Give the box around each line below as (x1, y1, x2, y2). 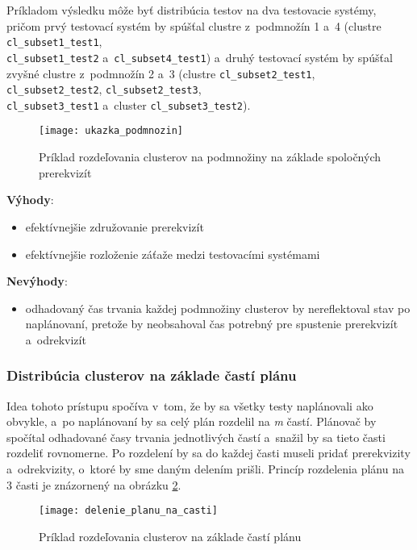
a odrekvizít (25, 331, 86, 348)
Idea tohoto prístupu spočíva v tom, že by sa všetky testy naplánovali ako (6, 397, 373, 414)
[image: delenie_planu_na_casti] (39, 505, 218, 517)
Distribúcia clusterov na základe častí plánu (6, 365, 297, 385)
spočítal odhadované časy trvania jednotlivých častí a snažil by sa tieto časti (6, 428, 386, 445)
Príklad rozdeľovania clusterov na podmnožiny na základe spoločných (39, 148, 382, 165)
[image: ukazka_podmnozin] (39, 125, 183, 137)
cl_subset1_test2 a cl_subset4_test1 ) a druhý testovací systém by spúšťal (6, 48, 393, 65)
